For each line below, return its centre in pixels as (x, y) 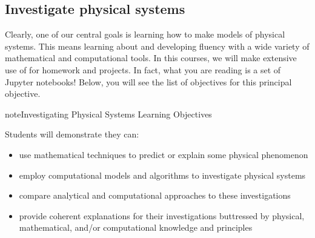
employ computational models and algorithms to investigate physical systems (162, 175)
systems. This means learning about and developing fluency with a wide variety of (157, 46)
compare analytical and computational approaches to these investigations (155, 195)
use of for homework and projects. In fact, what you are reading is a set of (143, 69)
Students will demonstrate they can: (72, 134)
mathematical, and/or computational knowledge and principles (136, 227)
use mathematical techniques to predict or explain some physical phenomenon (164, 154)
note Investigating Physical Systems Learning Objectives (108, 114)
